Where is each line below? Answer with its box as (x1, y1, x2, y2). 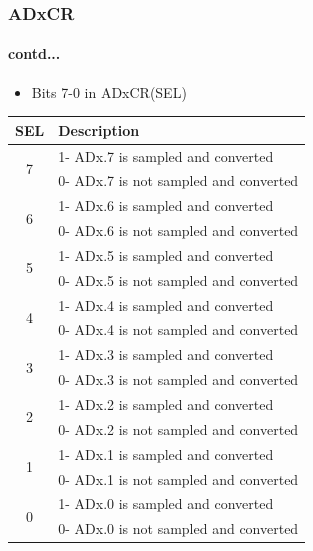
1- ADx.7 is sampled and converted (58, 145, 274, 166)
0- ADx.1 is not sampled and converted (58, 468, 299, 489)
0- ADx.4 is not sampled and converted (58, 319, 299, 340)
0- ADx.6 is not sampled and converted (58, 220, 299, 241)
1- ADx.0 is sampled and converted (58, 493, 274, 514)
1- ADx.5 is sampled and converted (58, 244, 274, 265)
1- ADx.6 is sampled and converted (58, 195, 274, 216)
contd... (8, 43, 61, 64)
